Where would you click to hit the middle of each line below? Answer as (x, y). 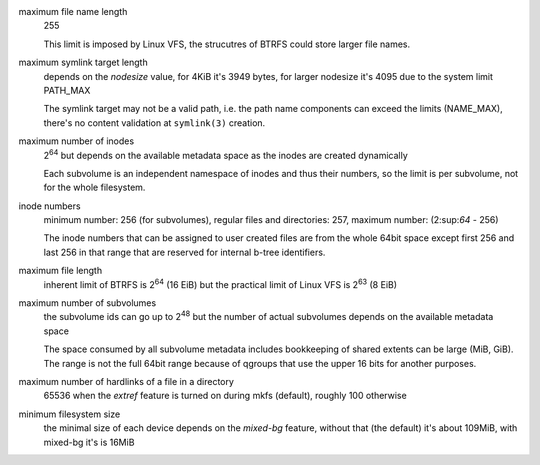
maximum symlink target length (83, 62)
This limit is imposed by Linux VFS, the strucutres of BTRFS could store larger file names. (227, 44)
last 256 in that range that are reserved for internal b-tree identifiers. (184, 252)
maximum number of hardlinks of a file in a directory (126, 381)
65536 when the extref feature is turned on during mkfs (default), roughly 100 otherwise (225, 396)
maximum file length (60, 271)
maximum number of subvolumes (87, 303)
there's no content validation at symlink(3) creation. (154, 122)
